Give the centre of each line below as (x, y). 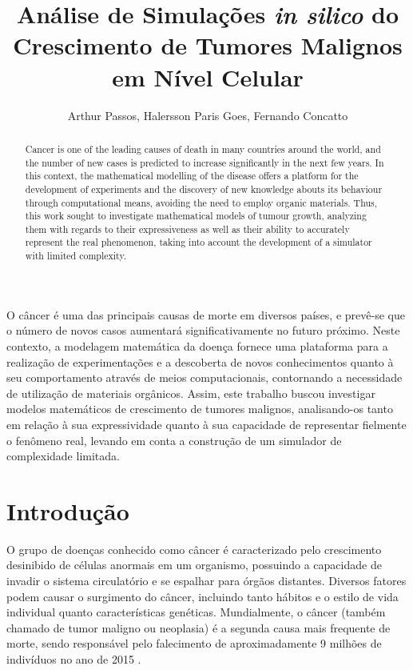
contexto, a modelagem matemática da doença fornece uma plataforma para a (197, 345)
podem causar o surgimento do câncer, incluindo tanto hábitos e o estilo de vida (203, 596)
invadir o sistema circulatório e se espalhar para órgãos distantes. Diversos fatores (206, 581)
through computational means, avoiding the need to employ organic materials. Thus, (201, 202)
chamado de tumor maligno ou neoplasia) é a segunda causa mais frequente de (199, 627)
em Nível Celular (208, 76)
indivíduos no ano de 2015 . (74, 659)
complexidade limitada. (63, 456)
